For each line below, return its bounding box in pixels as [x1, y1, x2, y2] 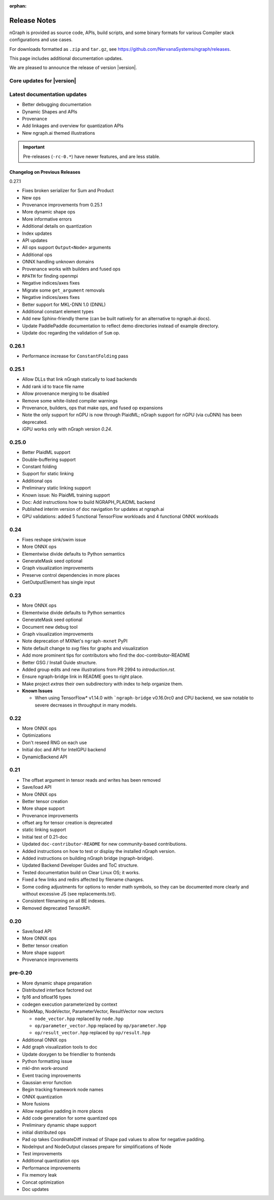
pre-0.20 [9, 969, 32, 976]
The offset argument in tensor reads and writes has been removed [22, 777, 161, 783]
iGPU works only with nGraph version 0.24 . [22, 426, 113, 432]
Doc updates [22, 1186, 49, 1192]
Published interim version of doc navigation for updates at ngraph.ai [22, 506, 164, 512]
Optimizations [22, 732, 51, 739]
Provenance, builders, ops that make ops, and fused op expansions [22, 405, 163, 411]
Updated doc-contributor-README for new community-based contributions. [22, 841, 187, 847]
